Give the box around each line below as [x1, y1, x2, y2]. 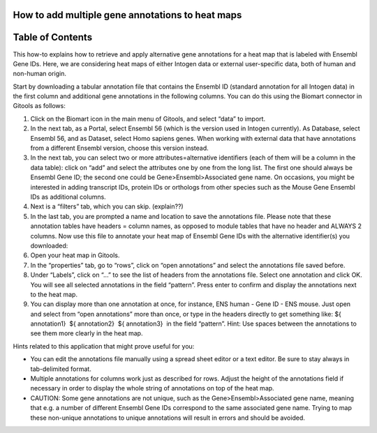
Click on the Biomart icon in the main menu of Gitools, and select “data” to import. [30, 114, 265, 123]
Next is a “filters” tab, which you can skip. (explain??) [30, 202, 184, 211]
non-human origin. [13, 70, 66, 78]
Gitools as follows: [13, 102, 66, 110]
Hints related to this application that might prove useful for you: [13, 342, 195, 350]
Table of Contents [13, 31, 93, 43]
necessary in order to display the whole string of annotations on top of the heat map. [30, 384, 275, 393]
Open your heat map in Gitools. [30, 251, 120, 259]
